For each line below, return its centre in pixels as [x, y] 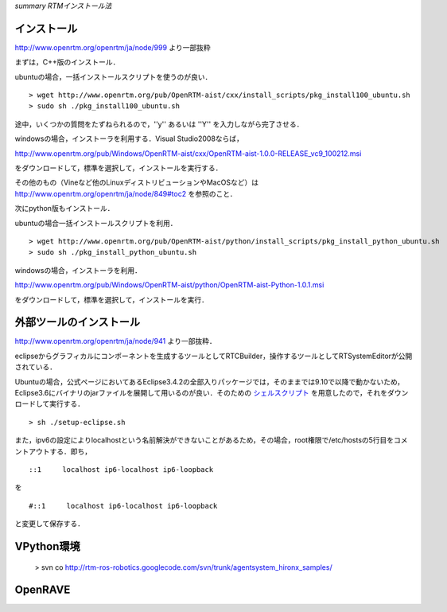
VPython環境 [48, 546]
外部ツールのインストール [78, 322]
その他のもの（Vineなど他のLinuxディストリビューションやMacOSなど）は [136, 182]
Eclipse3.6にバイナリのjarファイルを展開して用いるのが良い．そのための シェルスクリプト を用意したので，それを [201, 393]
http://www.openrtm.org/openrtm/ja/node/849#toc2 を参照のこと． [126, 193]
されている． [36, 367]
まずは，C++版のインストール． [67, 62]
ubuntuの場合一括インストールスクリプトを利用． [96, 223]
